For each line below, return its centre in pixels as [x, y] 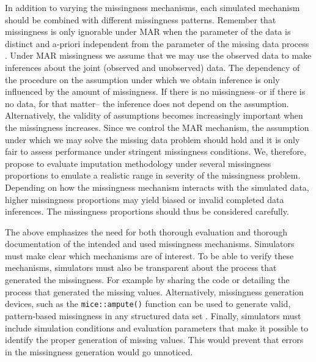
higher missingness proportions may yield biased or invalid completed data [145, 199]
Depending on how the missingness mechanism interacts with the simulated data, [157, 187]
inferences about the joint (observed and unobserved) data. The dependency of [152, 67]
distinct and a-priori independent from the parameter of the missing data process [157, 43]
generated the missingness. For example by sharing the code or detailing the [147, 280]
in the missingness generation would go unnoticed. [99, 351]
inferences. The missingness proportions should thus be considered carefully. [147, 211]
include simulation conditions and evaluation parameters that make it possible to [157, 327]
